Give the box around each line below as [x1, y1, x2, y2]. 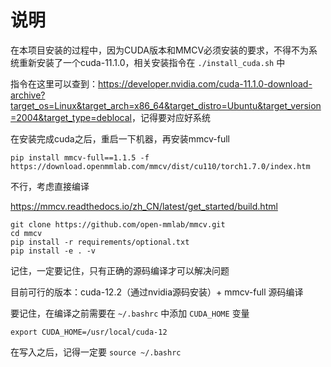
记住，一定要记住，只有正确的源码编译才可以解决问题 [10, 264, 230, 276]
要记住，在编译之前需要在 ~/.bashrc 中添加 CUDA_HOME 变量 [10, 307, 250, 319]
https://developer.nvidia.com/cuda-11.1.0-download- [98, 77, 313, 90]
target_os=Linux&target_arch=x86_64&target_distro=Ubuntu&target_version [10, 99, 322, 111]
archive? [10, 89, 46, 101]
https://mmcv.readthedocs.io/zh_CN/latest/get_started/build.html [10, 200, 278, 212]
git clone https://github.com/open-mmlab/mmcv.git [10, 219, 226, 230]
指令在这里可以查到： [10, 77, 98, 90]
